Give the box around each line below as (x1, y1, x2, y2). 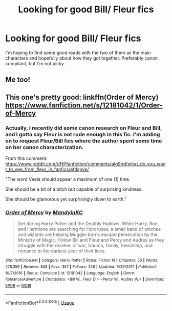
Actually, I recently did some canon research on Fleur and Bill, (5, 124, 162, 132)
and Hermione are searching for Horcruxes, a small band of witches (17, 226, 161, 232)
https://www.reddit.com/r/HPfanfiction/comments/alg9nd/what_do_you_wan (5, 161, 166, 167)
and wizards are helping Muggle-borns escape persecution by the (17, 231, 158, 237)
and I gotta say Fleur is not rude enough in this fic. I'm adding (5, 131, 160, 138)
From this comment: (5, 155, 48, 161)
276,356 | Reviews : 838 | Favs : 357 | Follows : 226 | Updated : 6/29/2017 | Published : (5, 264, 157, 269)
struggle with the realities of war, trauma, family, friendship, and (17, 243, 153, 249)
